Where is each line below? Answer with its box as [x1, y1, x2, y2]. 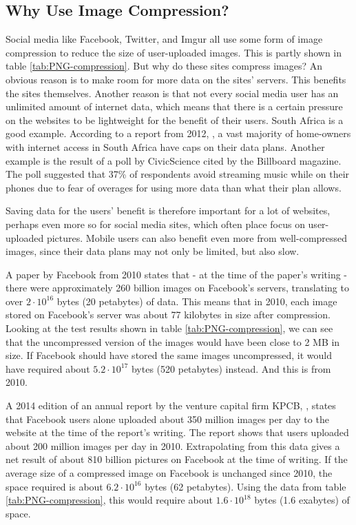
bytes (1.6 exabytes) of [254, 493, 350, 507]
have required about [6, 361, 90, 375]
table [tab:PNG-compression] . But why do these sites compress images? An [6, 59, 323, 73]
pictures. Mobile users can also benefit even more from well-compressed [46, 230, 348, 245]
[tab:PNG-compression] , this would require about [6, 493, 213, 507]
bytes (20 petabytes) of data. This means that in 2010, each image [56, 294, 337, 308]
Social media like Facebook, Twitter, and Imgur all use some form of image [6, 32, 323, 46]
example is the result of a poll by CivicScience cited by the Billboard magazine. [6, 153, 342, 167]
